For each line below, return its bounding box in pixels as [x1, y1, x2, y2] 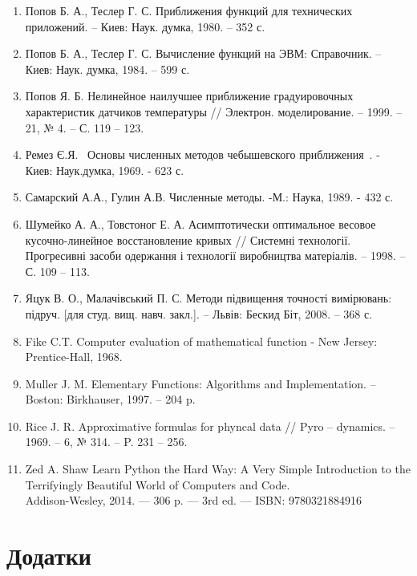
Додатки [6, 539, 91, 572]
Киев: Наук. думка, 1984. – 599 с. [25, 60, 190, 77]
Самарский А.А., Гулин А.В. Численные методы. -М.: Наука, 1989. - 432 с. [25, 189, 394, 205]
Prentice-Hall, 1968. [25, 348, 123, 365]
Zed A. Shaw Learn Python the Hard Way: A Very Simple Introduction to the [25, 460, 411, 477]
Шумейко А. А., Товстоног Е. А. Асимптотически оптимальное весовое [25, 215, 376, 232]
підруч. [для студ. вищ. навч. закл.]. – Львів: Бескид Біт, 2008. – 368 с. [25, 305, 373, 322]
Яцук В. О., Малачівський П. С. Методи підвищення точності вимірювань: [25, 290, 392, 306]
